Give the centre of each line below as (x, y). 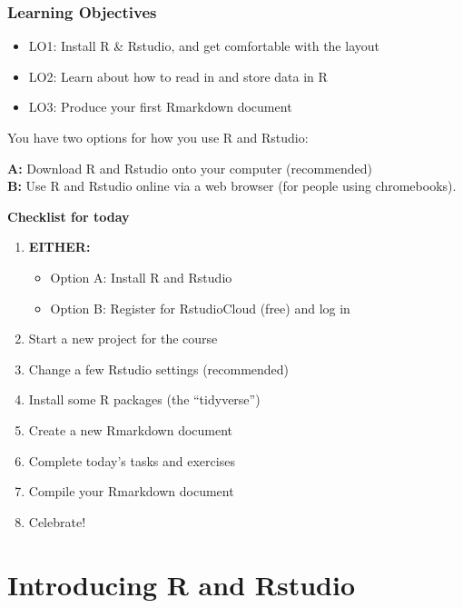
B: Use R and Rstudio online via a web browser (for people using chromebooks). (232, 186)
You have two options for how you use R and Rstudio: (158, 137)
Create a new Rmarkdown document (131, 429)
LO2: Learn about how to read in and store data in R (178, 76)
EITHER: (59, 247)
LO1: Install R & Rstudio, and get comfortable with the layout (204, 46)
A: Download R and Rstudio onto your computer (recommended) (190, 168)
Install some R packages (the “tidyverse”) (144, 399)
